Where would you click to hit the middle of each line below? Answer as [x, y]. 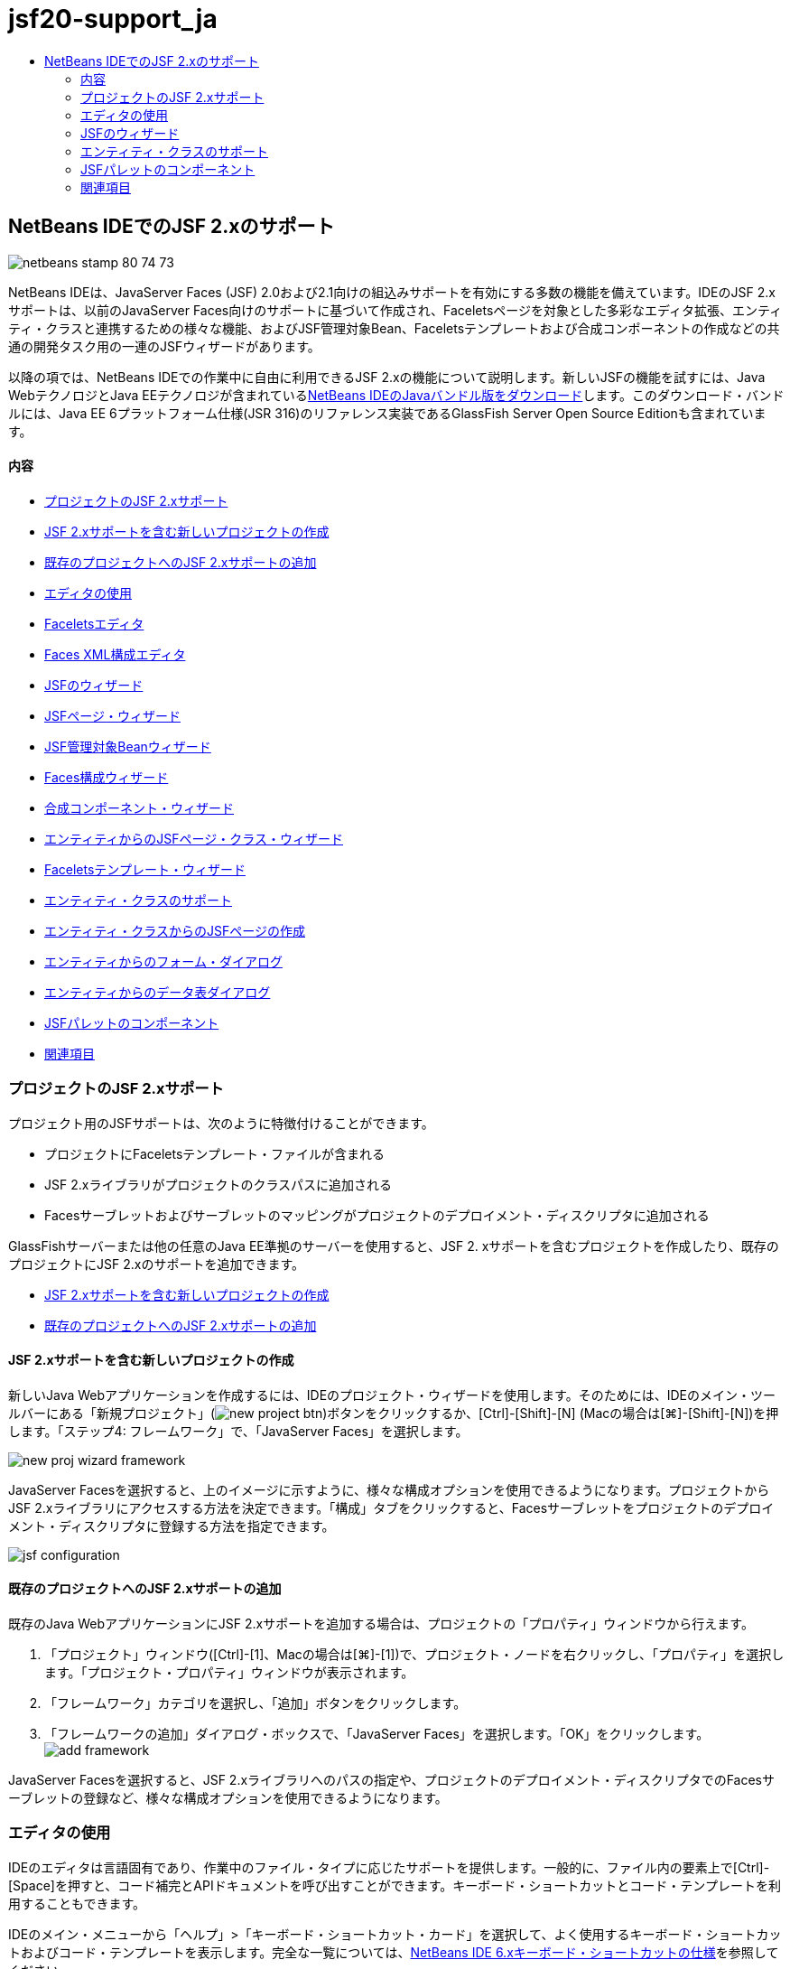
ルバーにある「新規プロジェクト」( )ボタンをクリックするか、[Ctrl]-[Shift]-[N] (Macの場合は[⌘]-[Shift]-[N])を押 [394, 1413]
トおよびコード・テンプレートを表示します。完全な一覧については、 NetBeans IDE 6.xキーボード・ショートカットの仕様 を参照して [394, 1952]
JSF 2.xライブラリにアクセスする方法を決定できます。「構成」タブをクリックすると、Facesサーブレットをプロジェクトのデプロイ [391, 1507]
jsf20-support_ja [113, 19]
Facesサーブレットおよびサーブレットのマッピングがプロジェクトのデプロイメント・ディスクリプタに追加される [377, 1215]
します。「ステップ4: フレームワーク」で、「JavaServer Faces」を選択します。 [238, 1431]
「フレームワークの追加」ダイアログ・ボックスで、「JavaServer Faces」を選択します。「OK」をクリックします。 [377, 1734]
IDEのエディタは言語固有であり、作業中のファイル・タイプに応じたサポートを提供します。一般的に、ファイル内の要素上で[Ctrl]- [389, 1867]
